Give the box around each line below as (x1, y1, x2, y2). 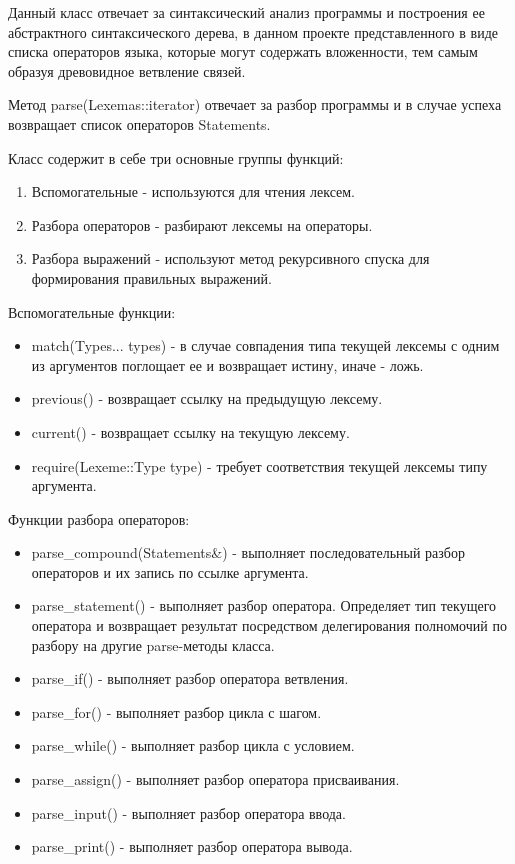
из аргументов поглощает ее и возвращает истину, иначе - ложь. (31, 354, 424, 375)
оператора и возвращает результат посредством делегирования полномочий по (31, 615, 507, 636)
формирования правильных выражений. (31, 267, 272, 288)
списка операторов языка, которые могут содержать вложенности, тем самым (8, 41, 478, 62)
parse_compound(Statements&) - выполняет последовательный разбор (31, 542, 465, 563)
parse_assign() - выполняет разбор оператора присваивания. (31, 769, 400, 790)
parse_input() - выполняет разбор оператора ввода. (31, 802, 346, 823)
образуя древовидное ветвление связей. (8, 60, 246, 81)
